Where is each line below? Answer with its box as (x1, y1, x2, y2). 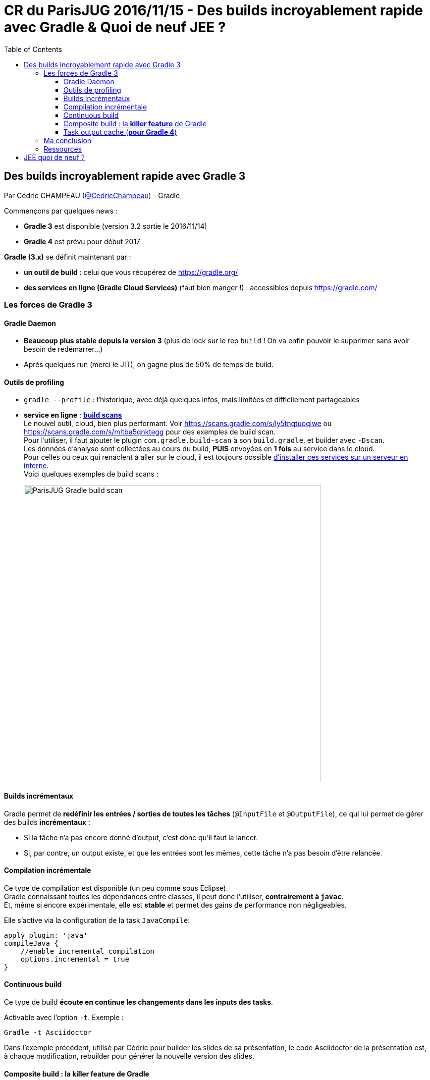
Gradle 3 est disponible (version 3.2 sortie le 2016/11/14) (24, 221, 207, 230)
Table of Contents (4, 45, 62, 54)
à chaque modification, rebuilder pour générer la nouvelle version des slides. (4, 1052, 255, 1061)
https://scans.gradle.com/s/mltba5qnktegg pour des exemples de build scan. (24, 428, 276, 436)
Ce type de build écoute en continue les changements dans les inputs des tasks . (4, 998, 273, 1007)
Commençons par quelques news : (4, 206, 118, 215)
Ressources (44, 144, 82, 153)
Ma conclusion (44, 136, 92, 145)
